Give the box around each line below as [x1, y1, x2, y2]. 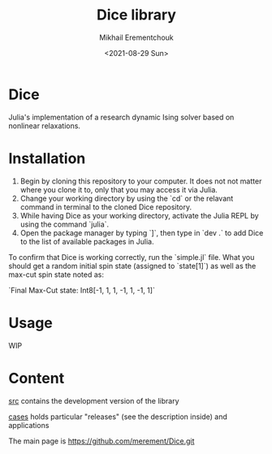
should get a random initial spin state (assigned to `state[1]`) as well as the [8, 261, 257, 270]
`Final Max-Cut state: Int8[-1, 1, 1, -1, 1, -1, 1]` [8, 285, 156, 295]
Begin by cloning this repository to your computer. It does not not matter [19, 176, 262, 186]
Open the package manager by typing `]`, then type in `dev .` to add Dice [19, 227, 264, 237]
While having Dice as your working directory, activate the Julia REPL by [19, 210, 259, 220]
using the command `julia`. [19, 219, 110, 229]
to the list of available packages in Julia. [19, 236, 154, 246]
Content [8, 369, 65, 387]
